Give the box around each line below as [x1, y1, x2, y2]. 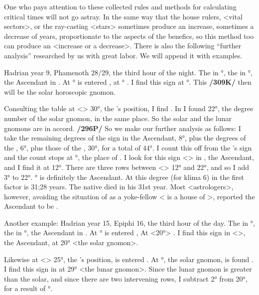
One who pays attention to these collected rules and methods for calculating [4, 1, 237, 11]
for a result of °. [4, 283, 53, 294]
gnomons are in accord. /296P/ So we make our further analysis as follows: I [4, 123, 241, 133]
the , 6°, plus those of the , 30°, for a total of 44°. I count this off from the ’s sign [4, 142, 252, 152]
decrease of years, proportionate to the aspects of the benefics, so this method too [4, 30, 254, 41]
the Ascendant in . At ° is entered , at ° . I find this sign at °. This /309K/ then [4, 77, 252, 87]
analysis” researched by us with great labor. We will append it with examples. [4, 50, 243, 60]
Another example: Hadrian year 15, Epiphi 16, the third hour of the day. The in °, [4, 217, 255, 228]
